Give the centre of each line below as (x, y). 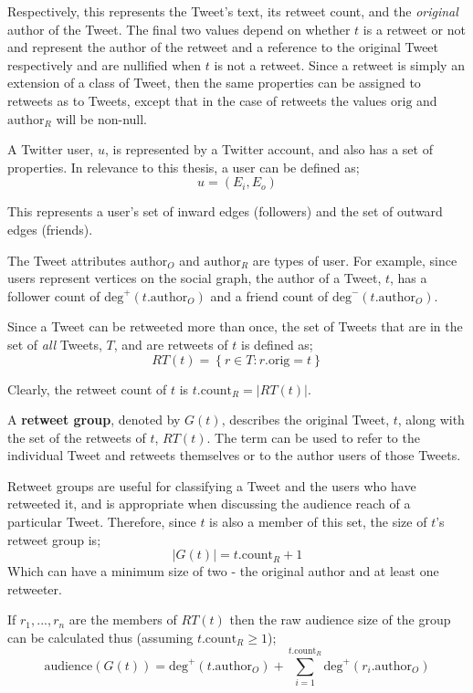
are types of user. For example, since (355, 260)
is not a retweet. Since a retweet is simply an (339, 64)
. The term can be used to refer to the (313, 437)
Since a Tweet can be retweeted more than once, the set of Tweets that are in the (235, 326)
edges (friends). (50, 229)
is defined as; (277, 344)
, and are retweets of (171, 344)
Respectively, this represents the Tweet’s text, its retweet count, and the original (233, 11)
